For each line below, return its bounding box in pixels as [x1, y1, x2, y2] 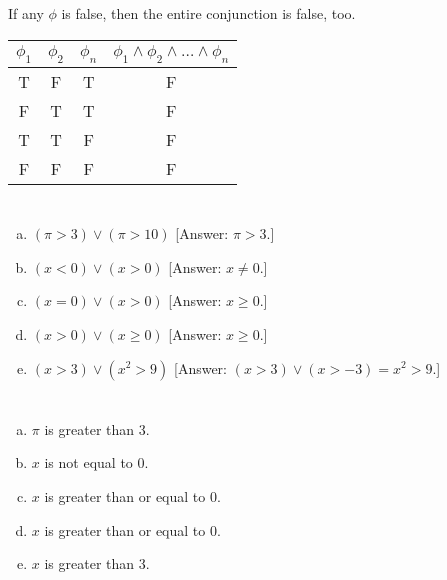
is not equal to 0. [44, 452, 149, 473]
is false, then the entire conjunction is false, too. [61, 3, 356, 24]
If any [8, 3, 44, 24]
